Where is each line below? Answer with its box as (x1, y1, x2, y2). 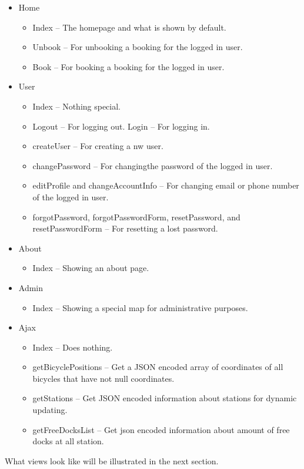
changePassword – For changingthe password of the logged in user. (32, 159, 273, 171)
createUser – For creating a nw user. (32, 140, 163, 152)
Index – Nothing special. (32, 100, 121, 112)
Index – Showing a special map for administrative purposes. (32, 301, 248, 313)
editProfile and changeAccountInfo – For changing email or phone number (32, 179, 299, 191)
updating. (32, 404, 68, 416)
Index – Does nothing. (32, 341, 113, 353)
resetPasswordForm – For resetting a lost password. (32, 222, 218, 234)
